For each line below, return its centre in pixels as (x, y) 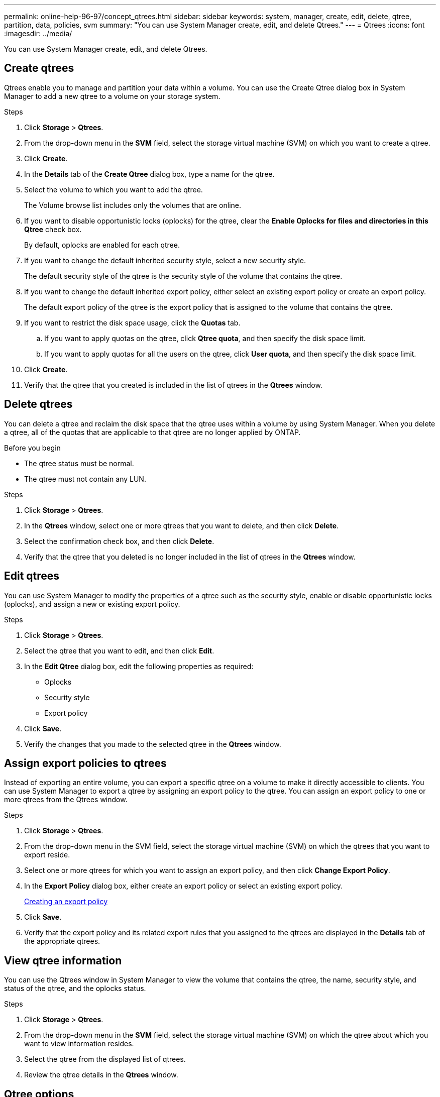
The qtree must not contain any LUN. (85, 479)
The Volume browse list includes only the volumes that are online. (133, 205)
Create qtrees (39, 68)
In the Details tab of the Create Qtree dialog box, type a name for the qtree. (149, 174)
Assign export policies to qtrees (85, 763)
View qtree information (63, 960)
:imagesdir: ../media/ (38, 33)
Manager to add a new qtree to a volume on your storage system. (112, 96)
